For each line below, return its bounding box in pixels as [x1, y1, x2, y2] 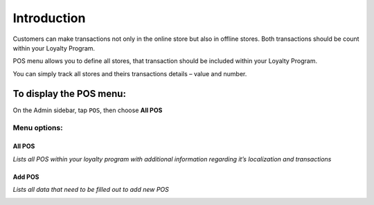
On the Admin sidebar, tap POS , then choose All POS [12, 106, 163, 114]
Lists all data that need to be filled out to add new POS [12, 185, 170, 193]
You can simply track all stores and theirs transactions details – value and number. [12, 69, 247, 78]
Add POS [12, 172, 39, 181]
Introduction [12, 10, 86, 26]
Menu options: [12, 123, 63, 133]
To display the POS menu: [12, 87, 126, 100]
